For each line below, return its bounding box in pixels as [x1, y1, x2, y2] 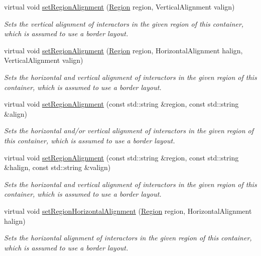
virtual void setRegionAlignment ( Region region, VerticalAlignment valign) [4, 2, 235, 12]
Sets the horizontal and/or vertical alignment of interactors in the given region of [4, 125, 254, 136]
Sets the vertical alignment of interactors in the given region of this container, [4, 18, 244, 29]
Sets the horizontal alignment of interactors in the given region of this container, [4, 232, 252, 243]
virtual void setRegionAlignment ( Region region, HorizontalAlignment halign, [4, 45, 243, 55]
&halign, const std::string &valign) [4, 162, 111, 173]
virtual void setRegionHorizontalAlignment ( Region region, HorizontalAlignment [4, 205, 252, 216]
